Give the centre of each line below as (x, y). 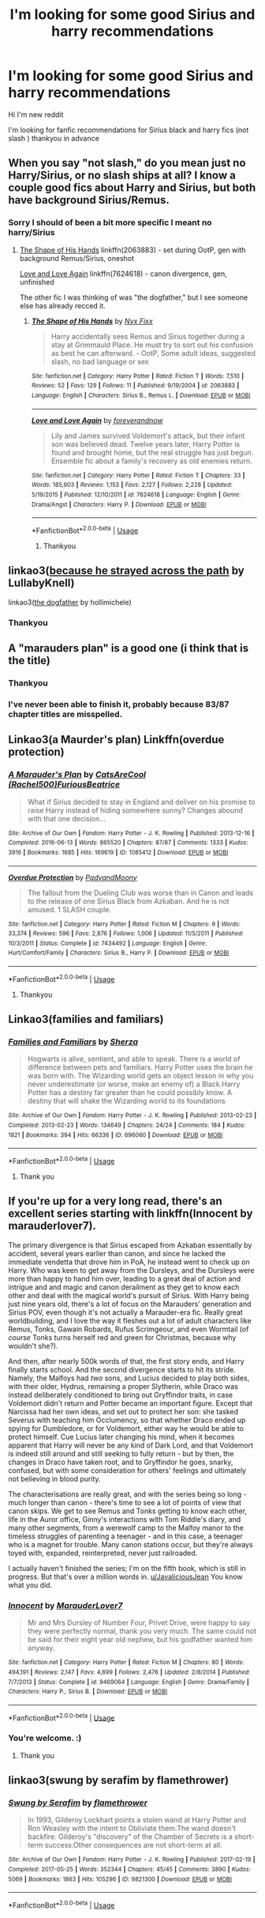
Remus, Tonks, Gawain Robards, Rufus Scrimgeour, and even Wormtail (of (129, 1329)
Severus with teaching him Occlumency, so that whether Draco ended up (127, 1420)
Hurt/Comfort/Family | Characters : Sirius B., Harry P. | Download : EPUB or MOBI (119, 953)
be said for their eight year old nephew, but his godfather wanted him (140, 1640)
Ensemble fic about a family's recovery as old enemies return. (151, 461)
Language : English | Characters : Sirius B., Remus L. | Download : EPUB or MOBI (141, 395)
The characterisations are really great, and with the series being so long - (127, 1494)
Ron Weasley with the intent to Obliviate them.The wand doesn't (132, 1829)
